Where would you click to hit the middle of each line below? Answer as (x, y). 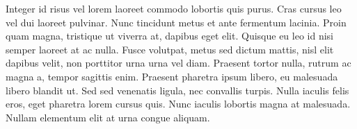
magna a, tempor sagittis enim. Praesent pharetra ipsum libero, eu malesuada (172, 76)
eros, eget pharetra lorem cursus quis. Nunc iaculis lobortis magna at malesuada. (178, 104)
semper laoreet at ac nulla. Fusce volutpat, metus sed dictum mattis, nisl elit (170, 49)
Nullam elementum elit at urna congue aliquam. (108, 117)
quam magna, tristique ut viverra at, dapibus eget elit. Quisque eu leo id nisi (170, 36)
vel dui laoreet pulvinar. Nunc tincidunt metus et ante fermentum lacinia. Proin (176, 22)
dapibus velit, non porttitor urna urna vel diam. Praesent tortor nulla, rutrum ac (178, 63)
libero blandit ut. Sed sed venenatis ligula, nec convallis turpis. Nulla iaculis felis (177, 90)
